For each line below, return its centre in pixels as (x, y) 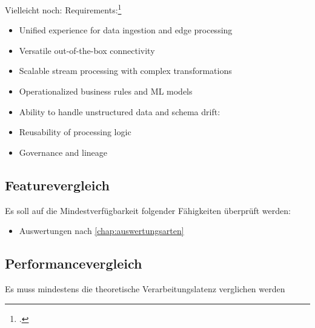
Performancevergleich (74, 263)
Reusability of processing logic (75, 132)
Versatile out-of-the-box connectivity (87, 50)
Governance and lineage (63, 152)
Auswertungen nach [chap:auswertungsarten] (101, 231)
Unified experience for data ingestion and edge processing (126, 30)
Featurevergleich (57, 185)
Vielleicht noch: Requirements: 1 (63, 9)
